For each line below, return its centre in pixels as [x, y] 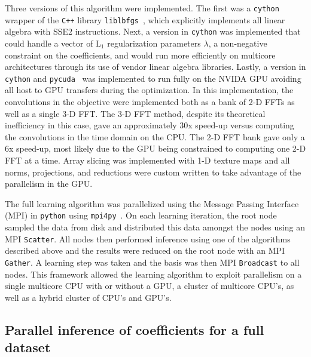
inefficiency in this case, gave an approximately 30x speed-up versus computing [150, 125]
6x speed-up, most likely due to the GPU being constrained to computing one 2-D [155, 148]
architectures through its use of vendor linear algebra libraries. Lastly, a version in [155, 67]
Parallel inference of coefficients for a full [135, 329]
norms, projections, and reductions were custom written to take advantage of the [153, 172]
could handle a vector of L [53, 43]
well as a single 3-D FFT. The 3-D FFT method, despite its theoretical [135, 113]
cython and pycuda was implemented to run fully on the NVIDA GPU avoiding [153, 78]
